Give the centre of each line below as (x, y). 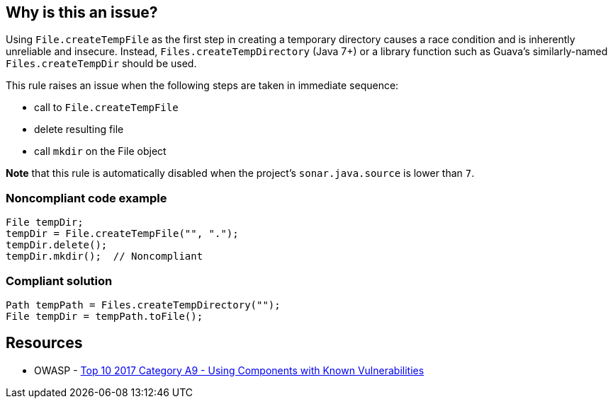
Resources (44, 343)
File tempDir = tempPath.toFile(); (105, 316)
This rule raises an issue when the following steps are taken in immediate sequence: (202, 86)
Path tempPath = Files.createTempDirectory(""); (143, 305)
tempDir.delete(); (57, 245)
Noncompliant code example (86, 198)
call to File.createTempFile (106, 108)
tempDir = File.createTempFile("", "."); (122, 234)
